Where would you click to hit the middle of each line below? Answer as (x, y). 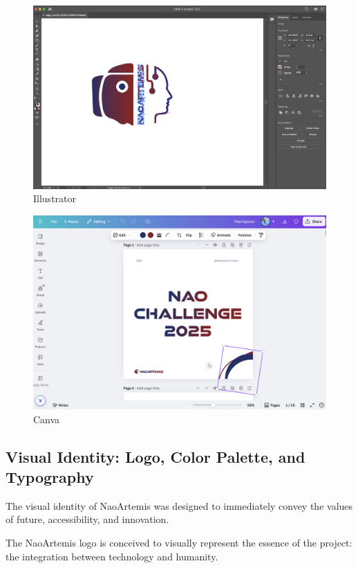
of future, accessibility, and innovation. (87, 519)
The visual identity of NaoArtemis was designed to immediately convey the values (179, 505)
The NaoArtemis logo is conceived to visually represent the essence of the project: (179, 542)
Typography (50, 476)
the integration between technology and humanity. (112, 556)
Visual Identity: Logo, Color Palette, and (156, 456)
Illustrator (55, 198)
